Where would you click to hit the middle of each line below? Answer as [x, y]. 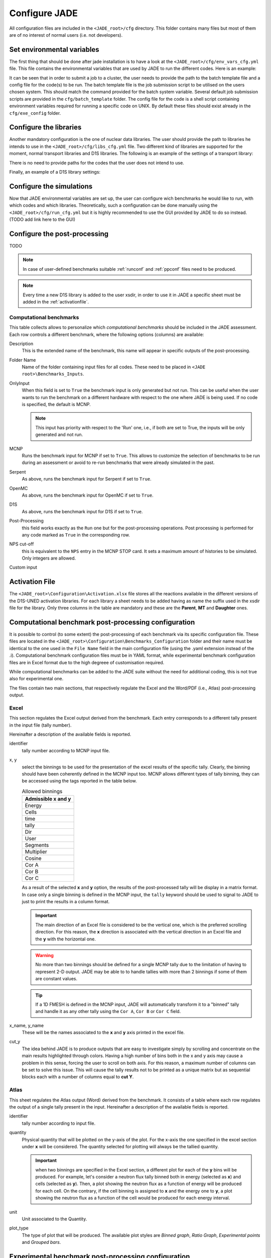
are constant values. [56, 979]
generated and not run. [59, 435]
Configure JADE [43, 13]
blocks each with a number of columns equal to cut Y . [78, 1077]
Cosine [33, 858]
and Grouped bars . [41, 1242]
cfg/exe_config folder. [35, 113]
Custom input [23, 567]
